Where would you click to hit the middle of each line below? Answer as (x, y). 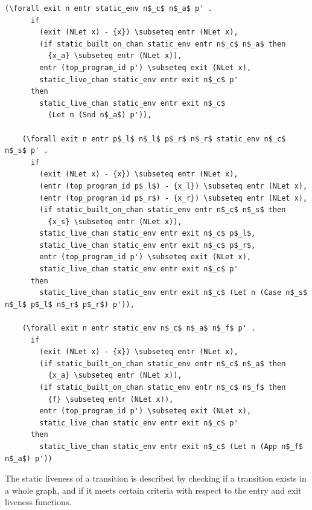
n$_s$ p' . (27, 151)
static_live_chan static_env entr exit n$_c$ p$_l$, (148, 234)
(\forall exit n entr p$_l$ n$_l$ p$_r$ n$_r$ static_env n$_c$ (154, 139)
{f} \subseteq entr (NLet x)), (111, 399)
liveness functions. (38, 502)
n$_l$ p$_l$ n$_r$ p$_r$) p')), (70, 304)
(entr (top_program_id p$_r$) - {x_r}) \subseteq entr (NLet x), (174, 198)
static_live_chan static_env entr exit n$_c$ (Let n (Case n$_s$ (174, 293)
